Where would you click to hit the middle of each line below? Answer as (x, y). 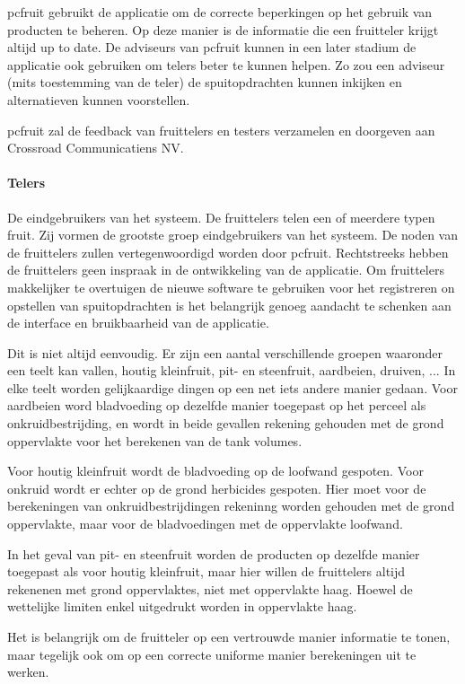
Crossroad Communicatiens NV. (96, 148)
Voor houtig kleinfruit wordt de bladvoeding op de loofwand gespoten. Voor (215, 471)
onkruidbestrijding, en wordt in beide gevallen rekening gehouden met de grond (226, 423)
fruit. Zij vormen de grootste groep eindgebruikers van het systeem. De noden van (233, 235)
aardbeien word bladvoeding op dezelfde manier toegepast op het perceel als (217, 405)
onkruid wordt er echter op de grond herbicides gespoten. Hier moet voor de (217, 488)
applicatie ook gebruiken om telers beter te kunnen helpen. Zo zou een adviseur (226, 64)
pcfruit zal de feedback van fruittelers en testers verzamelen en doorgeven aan (221, 130)
